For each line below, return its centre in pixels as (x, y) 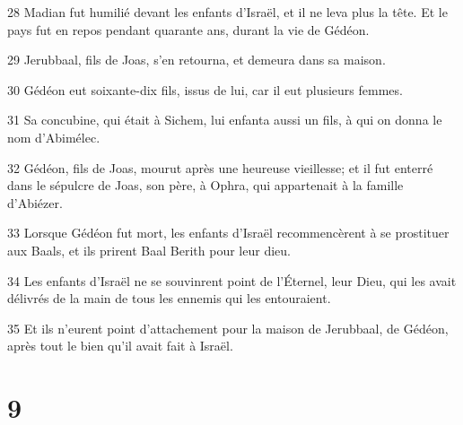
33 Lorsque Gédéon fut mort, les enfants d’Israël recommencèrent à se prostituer (228, 233)
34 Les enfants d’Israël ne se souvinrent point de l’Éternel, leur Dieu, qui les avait (232, 280)
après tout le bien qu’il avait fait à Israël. (120, 346)
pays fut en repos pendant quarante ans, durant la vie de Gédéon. (188, 29)
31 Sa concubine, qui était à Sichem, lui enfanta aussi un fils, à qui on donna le (225, 120)
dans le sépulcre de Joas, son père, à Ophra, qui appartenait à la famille (205, 185)
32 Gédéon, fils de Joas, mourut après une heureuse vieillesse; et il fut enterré (220, 167)
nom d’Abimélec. (54, 137)
